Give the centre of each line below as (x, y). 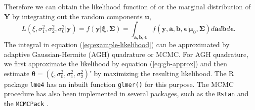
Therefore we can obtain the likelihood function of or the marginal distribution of (127, 6)
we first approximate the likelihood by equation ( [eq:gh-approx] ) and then (116, 64)
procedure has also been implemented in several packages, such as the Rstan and (126, 94)
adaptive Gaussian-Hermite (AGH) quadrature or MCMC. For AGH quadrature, (126, 54)
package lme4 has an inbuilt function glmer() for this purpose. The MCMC (119, 84)
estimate (17, 73)
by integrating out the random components (77, 16)
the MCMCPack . (26, 103)
